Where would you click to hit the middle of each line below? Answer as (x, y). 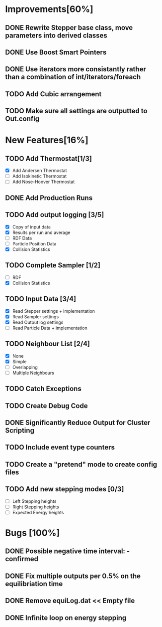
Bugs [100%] (33, 533)
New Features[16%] (47, 140)
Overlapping (25, 367)
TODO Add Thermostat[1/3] (48, 158)
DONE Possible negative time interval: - (68, 551)
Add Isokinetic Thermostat (40, 176)
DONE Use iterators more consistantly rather (76, 69)
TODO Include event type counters (60, 447)
